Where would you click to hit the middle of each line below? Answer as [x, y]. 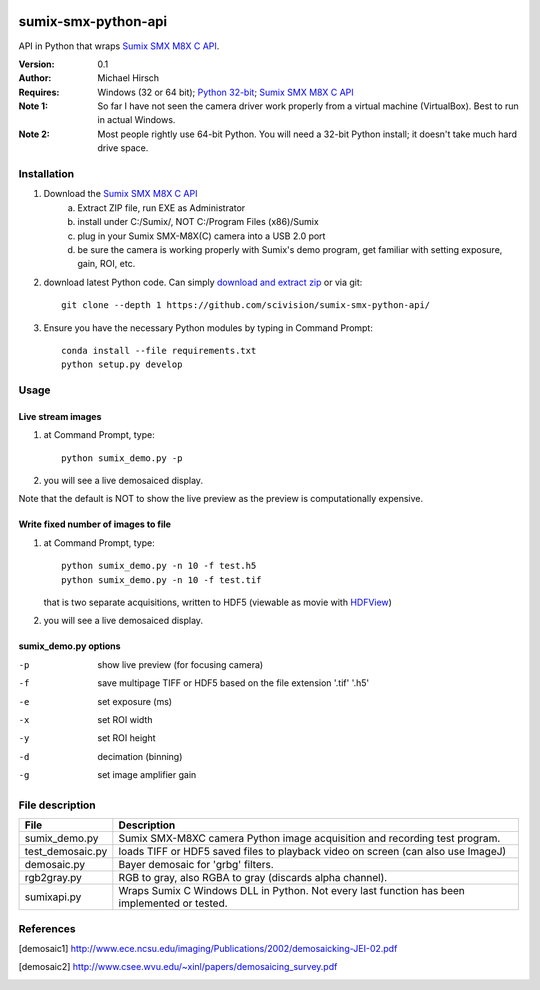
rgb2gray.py [53, 878]
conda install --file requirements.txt [159, 350]
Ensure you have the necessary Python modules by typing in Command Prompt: [208, 327]
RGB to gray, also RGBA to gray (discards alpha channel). [253, 878]
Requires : [39, 92]
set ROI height [126, 738]
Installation [46, 174]
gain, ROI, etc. [106, 264]
